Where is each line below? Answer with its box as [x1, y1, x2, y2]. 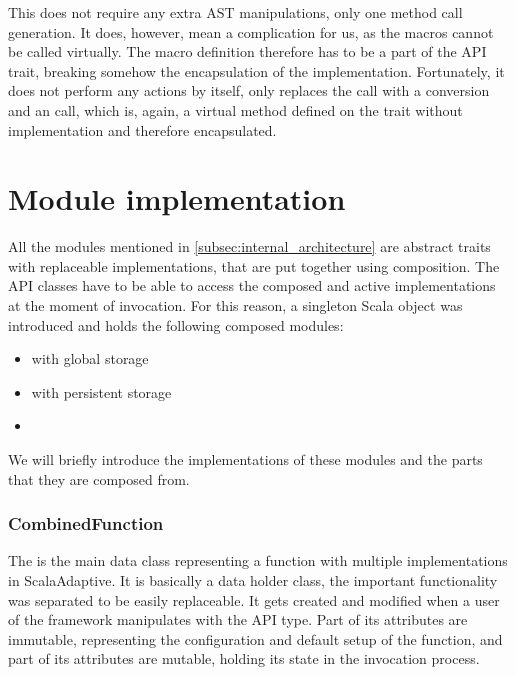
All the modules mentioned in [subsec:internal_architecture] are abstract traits [8, 236, 491, 257]
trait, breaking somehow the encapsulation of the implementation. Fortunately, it [8, 60, 505, 81]
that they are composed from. [8, 468, 190, 489]
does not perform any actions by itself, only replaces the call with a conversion [8, 80, 490, 101]
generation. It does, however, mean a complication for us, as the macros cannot [8, 21, 494, 42]
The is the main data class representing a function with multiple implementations [8, 550, 508, 571]
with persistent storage [31, 381, 172, 402]
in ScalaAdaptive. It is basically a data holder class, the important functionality [8, 570, 498, 591]
